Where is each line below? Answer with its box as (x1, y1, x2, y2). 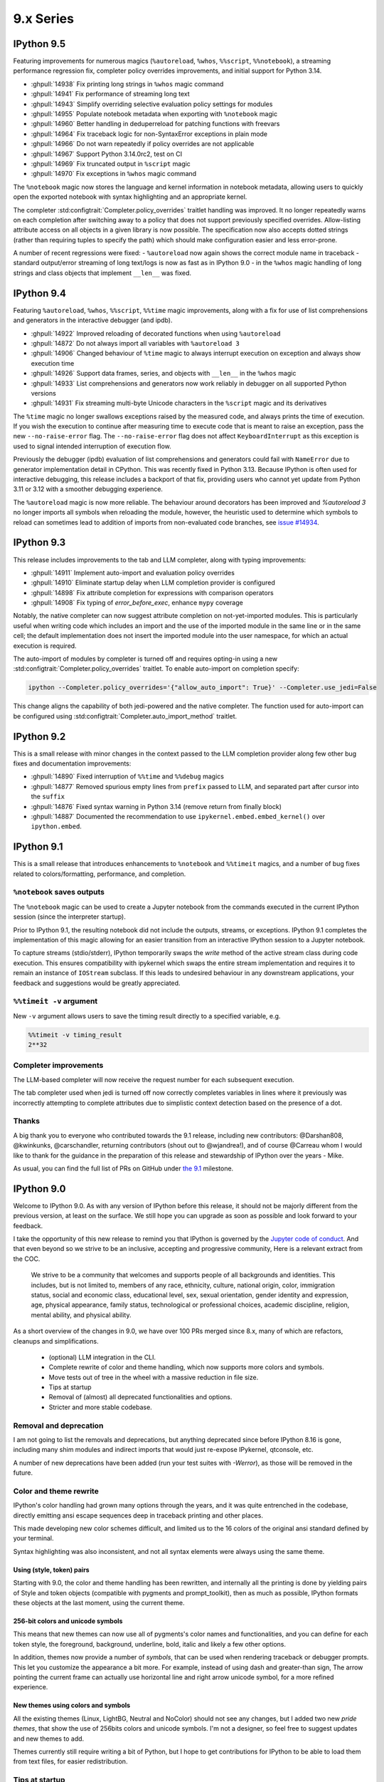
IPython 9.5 (13, 38, 66, 50)
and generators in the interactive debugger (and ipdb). (13, 316, 173, 324)
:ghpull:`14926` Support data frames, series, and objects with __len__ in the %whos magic (31, 369, 297, 378)
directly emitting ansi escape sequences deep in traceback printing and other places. (13, 1511, 263, 1520)
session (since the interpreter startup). (13, 912, 126, 921)
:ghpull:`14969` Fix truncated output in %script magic (31, 159, 191, 168)
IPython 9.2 (13, 731, 66, 743)
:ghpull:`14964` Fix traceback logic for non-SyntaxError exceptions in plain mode (31, 129, 268, 138)
